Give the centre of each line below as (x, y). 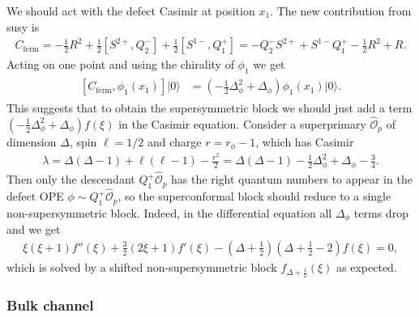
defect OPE (35, 196)
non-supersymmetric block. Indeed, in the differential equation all (169, 212)
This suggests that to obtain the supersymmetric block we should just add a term (209, 108)
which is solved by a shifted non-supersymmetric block (142, 267)
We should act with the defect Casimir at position (131, 11)
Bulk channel (50, 305)
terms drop (381, 212)
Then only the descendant (71, 179)
